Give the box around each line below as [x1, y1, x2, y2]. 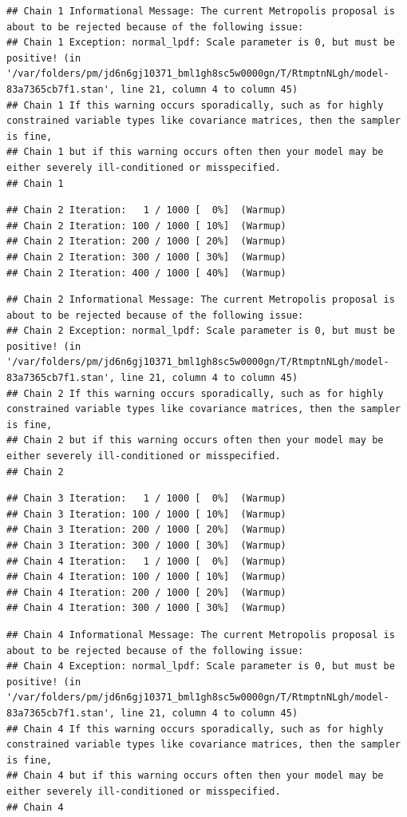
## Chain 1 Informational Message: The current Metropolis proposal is [6, 6, 395, 17]
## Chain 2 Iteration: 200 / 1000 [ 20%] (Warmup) [6, 236, 286, 248]
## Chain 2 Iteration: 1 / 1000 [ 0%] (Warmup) [6, 204, 286, 216]
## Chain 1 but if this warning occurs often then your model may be [6, 146, 384, 158]
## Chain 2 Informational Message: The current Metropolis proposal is [6, 294, 395, 306]
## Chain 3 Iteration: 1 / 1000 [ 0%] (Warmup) [6, 493, 286, 505]
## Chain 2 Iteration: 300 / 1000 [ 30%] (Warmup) [6, 251, 286, 263]
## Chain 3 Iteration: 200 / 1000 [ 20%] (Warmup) [6, 524, 286, 536]
